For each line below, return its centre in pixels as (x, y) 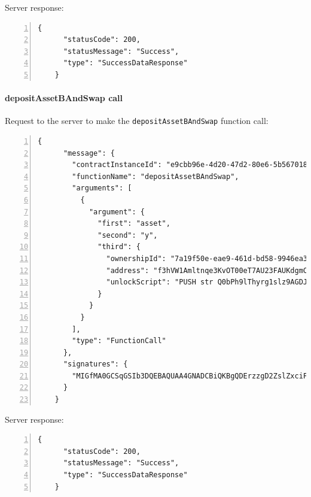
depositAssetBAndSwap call (64, 98)
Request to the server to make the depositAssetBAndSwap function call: (137, 121)
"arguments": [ (102, 188)
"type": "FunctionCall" (119, 341)
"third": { (119, 247)
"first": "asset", (134, 224)
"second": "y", (128, 235)
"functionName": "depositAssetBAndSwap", (155, 176)
